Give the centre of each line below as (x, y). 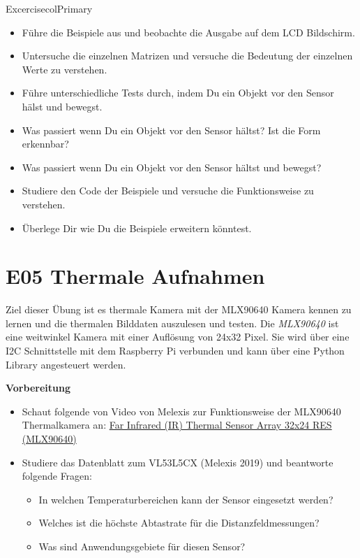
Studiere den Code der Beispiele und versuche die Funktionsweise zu (168, 191)
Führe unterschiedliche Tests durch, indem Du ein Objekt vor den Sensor (178, 93)
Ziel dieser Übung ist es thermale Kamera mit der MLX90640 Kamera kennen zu (179, 309)
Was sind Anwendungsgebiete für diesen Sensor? (142, 546)
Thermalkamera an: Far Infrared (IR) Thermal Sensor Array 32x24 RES (177, 425)
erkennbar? (45, 144)
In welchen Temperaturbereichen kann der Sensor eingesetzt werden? (186, 499)
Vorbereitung (38, 388)
